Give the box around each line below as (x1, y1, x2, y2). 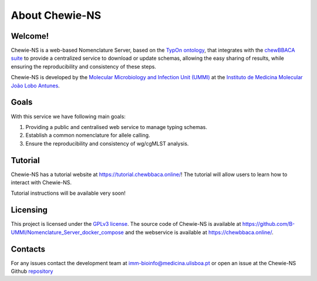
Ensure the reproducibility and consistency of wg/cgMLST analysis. (25, 140, 189, 147)
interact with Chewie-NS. (11, 179, 72, 186)
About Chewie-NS (11, 9, 102, 22)
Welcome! (11, 31, 49, 41)
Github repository (11, 268, 53, 275)
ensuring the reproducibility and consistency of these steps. (11, 63, 157, 70)
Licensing (11, 205, 48, 215)
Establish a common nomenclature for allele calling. (25, 132, 150, 139)
